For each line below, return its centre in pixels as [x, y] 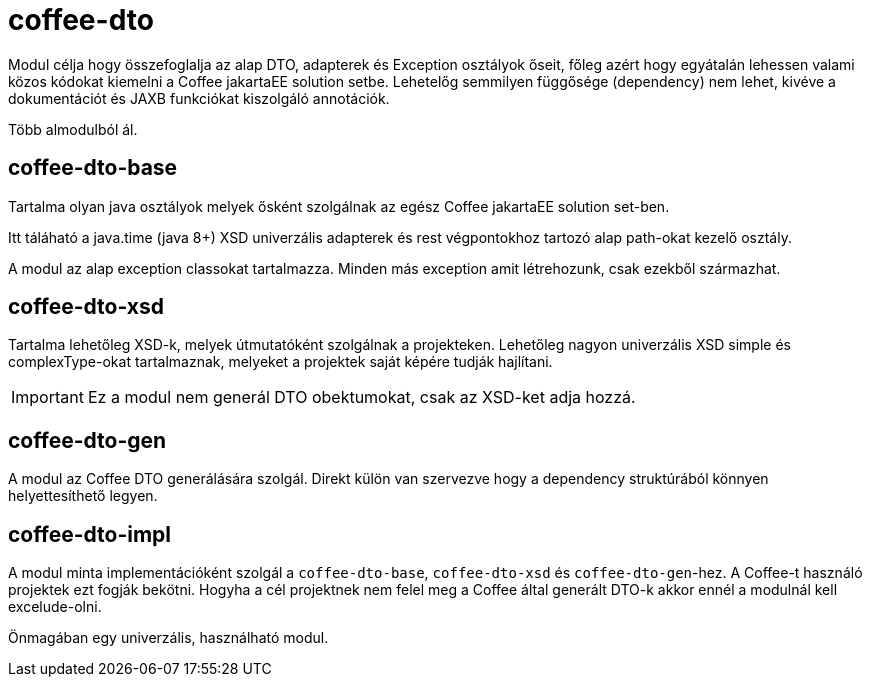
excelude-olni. [55, 607]
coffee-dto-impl [89, 534]
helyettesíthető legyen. [83, 496]
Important [47, 397]
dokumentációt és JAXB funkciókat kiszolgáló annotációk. [199, 98]
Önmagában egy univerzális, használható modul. [168, 638]
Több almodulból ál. [73, 129]
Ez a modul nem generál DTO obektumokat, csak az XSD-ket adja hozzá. [361, 397]
